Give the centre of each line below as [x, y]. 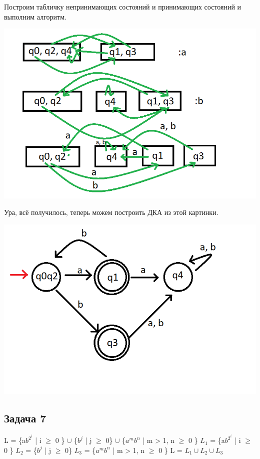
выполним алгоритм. [35, 16]
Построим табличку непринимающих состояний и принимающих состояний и [123, 7]
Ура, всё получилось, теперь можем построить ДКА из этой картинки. [111, 212]
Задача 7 [25, 418]
